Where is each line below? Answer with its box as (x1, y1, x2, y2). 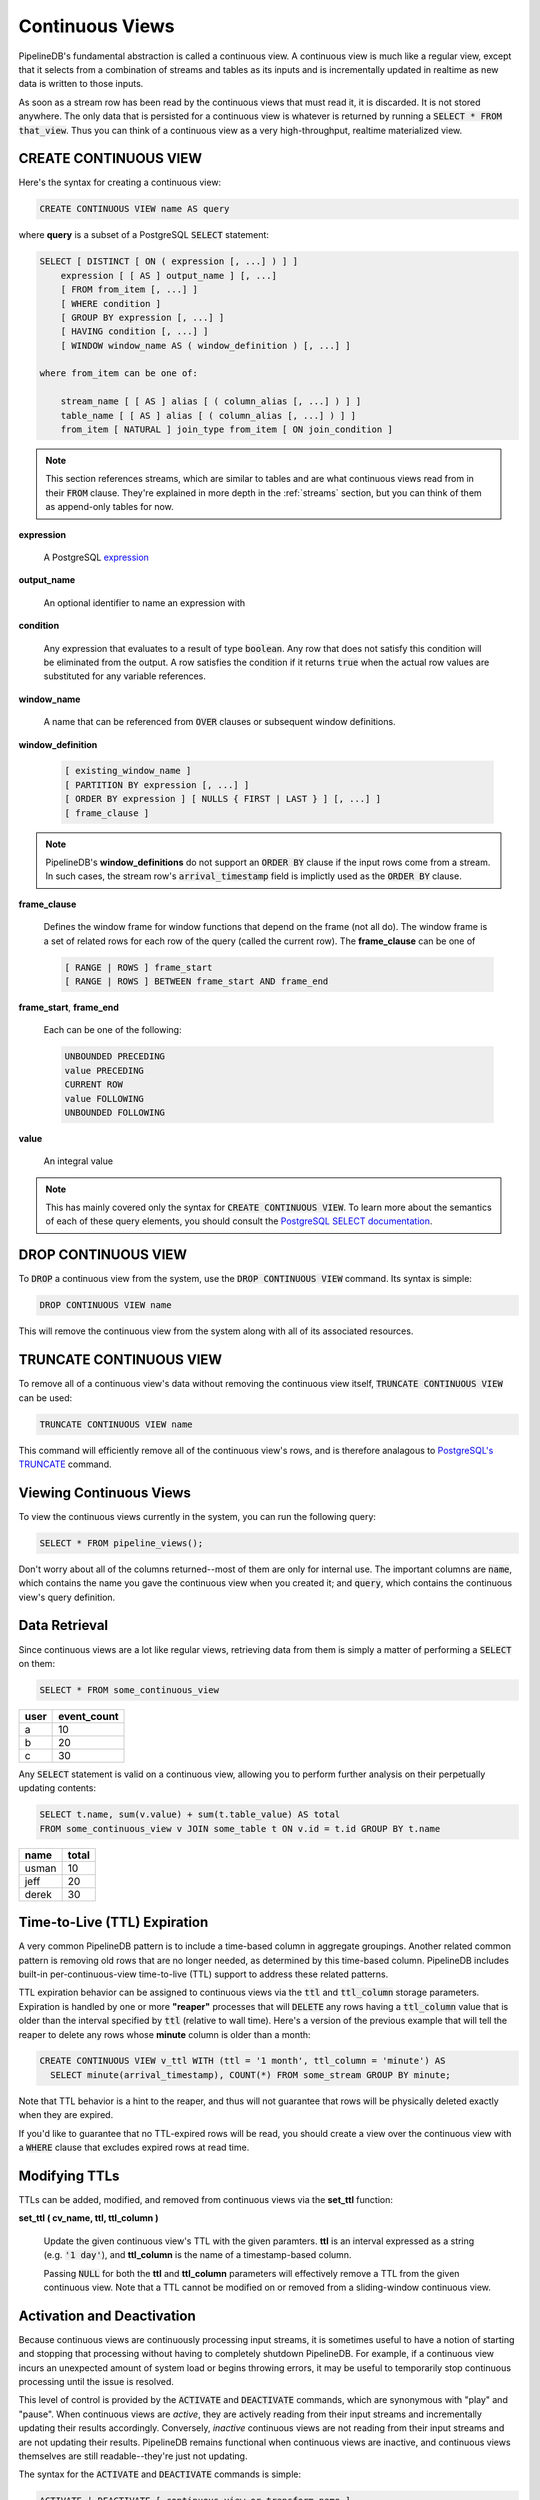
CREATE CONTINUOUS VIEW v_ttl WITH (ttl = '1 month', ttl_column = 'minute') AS (39, 2055, 446, 2067)
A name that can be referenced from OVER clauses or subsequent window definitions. (43, 716, 396, 728)
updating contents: (18, 1782, 97, 1794)
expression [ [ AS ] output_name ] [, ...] (60, 270, 277, 281)
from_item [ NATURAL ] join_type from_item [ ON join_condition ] (60, 424, 394, 435)
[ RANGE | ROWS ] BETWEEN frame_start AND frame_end (64, 975, 329, 987)
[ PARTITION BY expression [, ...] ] (64, 779, 250, 790)
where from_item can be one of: (39, 368, 199, 379)
